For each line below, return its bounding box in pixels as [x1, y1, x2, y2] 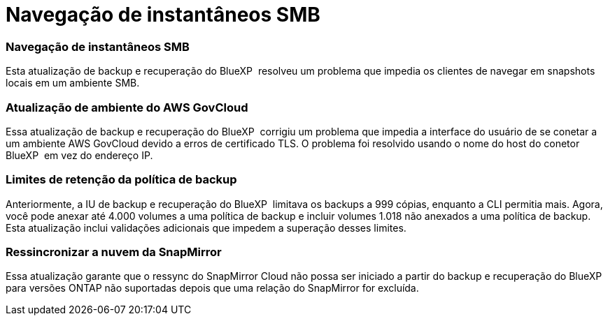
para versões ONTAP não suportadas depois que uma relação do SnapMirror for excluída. [6, 282, 419, 294]
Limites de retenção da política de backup [6, 172, 237, 187]
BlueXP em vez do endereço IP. [6, 149, 153, 161]
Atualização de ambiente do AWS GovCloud [6, 100, 248, 114]
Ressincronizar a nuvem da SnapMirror [6, 245, 222, 259]
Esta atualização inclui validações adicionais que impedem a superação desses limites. [6, 221, 406, 234]
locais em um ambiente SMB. [6, 77, 140, 89]
